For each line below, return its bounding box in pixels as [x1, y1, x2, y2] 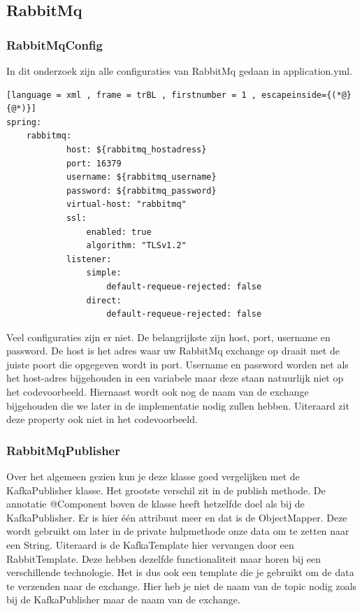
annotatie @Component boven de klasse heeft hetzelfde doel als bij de [6, 496, 305, 511]
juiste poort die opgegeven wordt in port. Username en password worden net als [6, 357, 349, 371]
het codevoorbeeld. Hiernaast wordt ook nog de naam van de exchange [6, 384, 309, 399]
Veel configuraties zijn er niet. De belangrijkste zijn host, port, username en [6, 329, 331, 344]
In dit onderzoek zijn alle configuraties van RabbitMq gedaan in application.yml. [6, 64, 353, 78]
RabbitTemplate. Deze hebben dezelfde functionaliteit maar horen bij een [6, 551, 321, 566]
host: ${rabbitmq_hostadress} [66, 144, 207, 154]
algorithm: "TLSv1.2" [86, 240, 187, 251]
